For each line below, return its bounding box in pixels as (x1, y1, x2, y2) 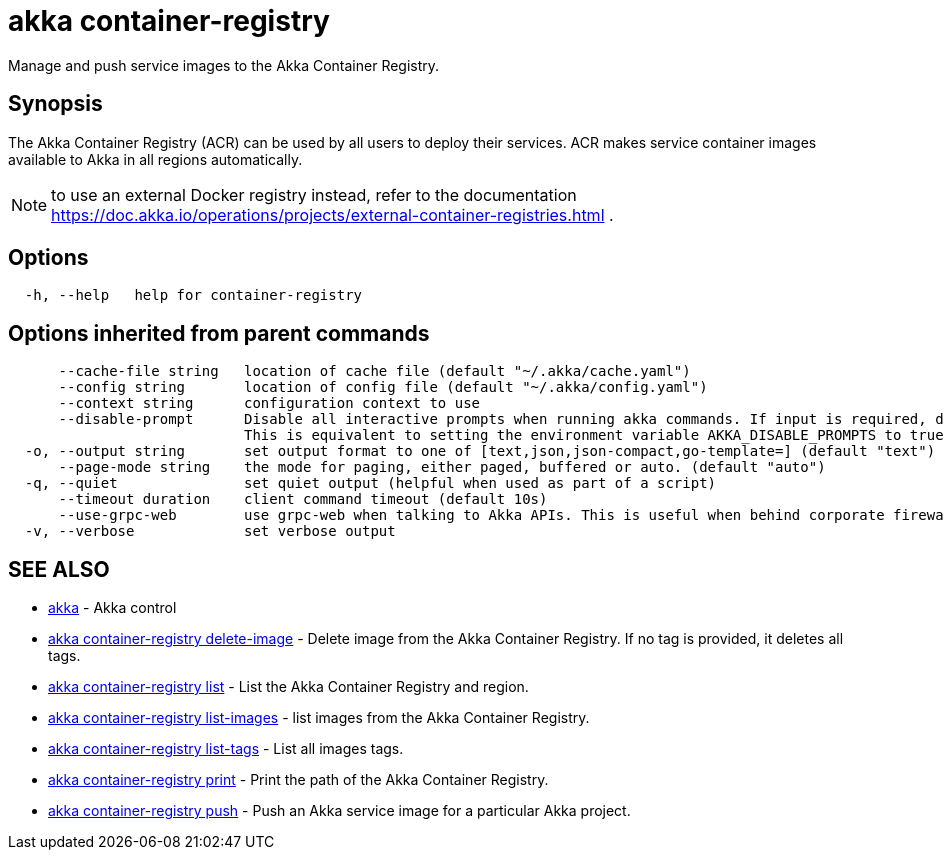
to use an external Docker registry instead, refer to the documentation (51, 184, 577, 205)
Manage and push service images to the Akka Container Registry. (8, 56, 440, 74)
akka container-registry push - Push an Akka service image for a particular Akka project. (48, 802, 631, 820)
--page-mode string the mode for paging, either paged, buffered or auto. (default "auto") (58, 459, 826, 476)
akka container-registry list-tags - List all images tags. (48, 740, 404, 758)
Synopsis (8, 91, 103, 117)
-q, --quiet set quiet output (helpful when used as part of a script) (24, 475, 717, 492)
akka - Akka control (48, 599, 177, 617)
